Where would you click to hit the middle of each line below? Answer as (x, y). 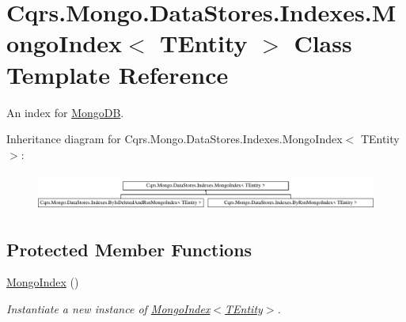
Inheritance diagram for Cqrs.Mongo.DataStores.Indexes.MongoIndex (175, 139)
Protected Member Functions (129, 249)
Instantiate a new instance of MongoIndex (108, 308)
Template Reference (118, 74)
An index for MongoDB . (65, 112)
